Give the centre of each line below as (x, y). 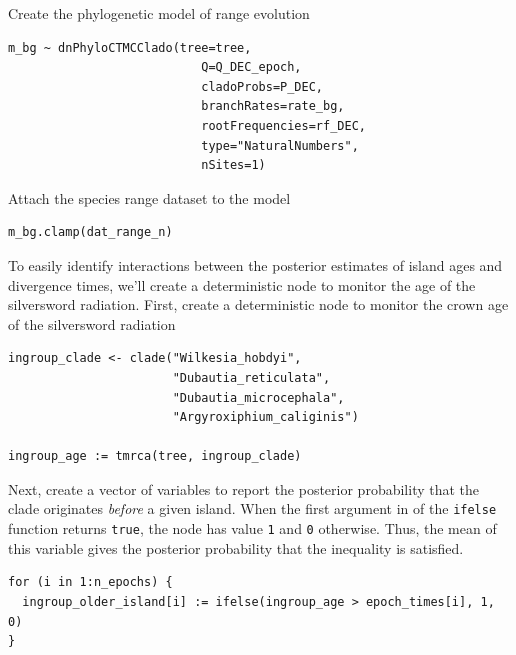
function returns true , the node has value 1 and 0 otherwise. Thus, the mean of (252, 528)
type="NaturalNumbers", (280, 145)
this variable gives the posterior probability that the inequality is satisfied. (236, 547)
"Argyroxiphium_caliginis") (265, 417)
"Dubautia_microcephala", (258, 397)
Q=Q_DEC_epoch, (251, 67)
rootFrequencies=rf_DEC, (283, 125)
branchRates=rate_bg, (273, 106)
